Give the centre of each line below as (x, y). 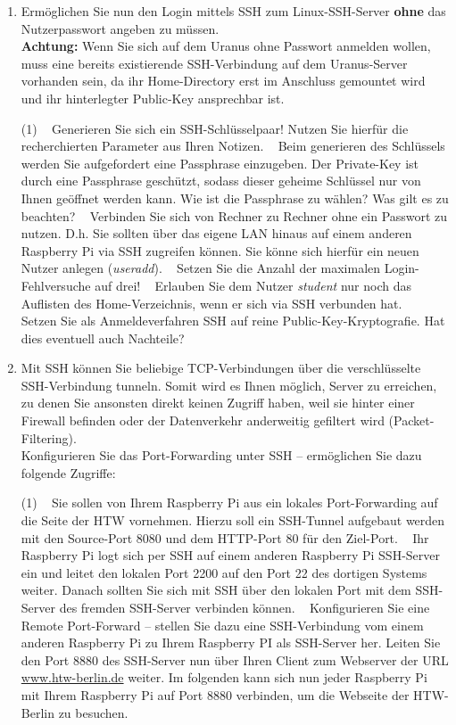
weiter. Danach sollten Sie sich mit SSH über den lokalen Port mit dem (216, 590)
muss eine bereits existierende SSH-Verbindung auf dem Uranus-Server (214, 63)
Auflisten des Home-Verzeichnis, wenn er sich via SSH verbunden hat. (211, 303)
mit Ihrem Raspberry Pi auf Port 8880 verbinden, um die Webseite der (215, 694)
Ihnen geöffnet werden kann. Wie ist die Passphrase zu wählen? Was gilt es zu (235, 198)
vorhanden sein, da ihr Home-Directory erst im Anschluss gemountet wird (223, 81)
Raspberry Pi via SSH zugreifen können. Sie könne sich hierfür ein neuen (220, 250)
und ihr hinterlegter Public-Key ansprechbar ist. (153, 98)
